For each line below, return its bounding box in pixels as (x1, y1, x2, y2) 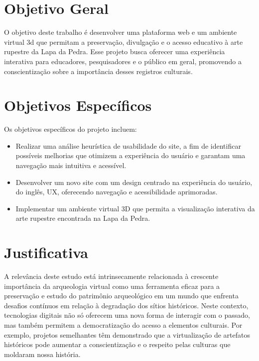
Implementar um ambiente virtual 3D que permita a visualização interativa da (15, 203, 255, 213)
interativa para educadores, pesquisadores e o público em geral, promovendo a (4, 56, 242, 66)
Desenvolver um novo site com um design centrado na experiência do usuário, (15, 177, 253, 187)
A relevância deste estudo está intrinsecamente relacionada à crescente (4, 271, 219, 281)
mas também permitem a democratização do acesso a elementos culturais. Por (4, 320, 243, 330)
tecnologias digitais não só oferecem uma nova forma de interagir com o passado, (4, 310, 250, 320)
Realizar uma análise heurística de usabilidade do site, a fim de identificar (15, 140, 241, 151)
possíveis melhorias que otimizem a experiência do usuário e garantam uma (15, 150, 246, 161)
